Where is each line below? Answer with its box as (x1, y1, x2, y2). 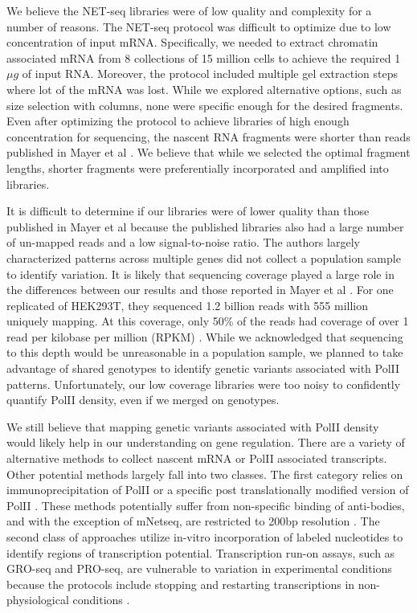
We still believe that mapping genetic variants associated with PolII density (6, 418, 379, 435)
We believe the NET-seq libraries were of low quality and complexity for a (6, 2, 372, 18)
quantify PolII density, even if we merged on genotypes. (6, 391, 280, 408)
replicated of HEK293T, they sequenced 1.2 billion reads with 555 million (6, 296, 369, 313)
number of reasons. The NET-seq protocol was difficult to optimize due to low (6, 18, 391, 35)
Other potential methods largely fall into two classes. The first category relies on (6, 465, 403, 482)
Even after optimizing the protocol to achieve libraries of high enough (6, 112, 350, 129)
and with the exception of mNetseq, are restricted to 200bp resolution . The (6, 513, 380, 529)
